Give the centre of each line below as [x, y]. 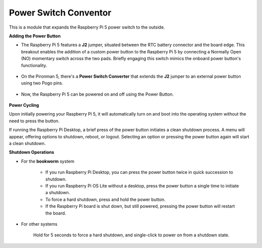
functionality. [34, 65]
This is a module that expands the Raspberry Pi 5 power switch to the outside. [87, 27]
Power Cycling [24, 105]
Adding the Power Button [35, 36]
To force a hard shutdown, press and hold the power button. [106, 199]
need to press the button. [34, 121]
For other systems [39, 224]
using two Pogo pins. [42, 83]
